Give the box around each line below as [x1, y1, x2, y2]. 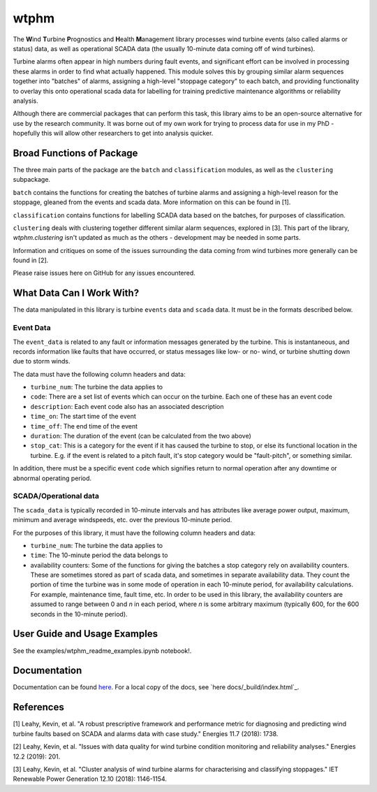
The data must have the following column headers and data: [13, 370, 186, 378]
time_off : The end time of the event [30, 422, 138, 430]
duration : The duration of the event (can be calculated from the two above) [30, 432, 251, 440]
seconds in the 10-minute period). [30, 610, 128, 618]
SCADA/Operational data [13, 491, 99, 501]
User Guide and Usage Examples [13, 628, 158, 640]
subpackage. [13, 175, 51, 184]
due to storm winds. [13, 357, 71, 366]
